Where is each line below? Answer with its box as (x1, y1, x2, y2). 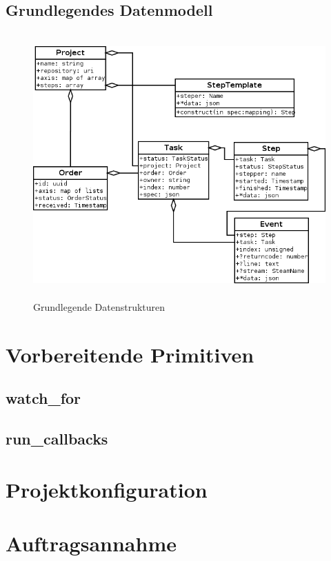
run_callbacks (6, 427, 108, 449)
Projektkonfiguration (6, 475, 208, 503)
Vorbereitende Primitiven (6, 340, 254, 368)
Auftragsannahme (6, 529, 177, 557)
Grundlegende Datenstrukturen (33, 299, 165, 314)
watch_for (6, 387, 81, 409)
